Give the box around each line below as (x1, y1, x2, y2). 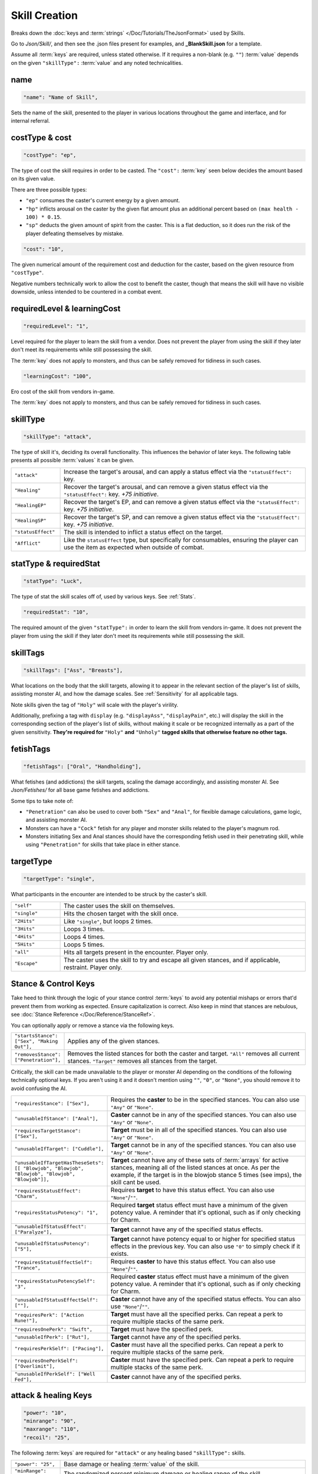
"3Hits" (14, 926, 35, 932)
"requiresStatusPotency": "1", (14, 1209, 98, 1216)
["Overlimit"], (14, 1363, 55, 1370)
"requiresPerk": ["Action (14, 1312, 84, 1318)
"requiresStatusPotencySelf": (14, 1278, 95, 1285)
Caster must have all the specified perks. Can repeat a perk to (110, 1341, 284, 1349)
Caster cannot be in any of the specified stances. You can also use (110, 1111, 297, 1119)
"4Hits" (14, 933, 35, 940)
